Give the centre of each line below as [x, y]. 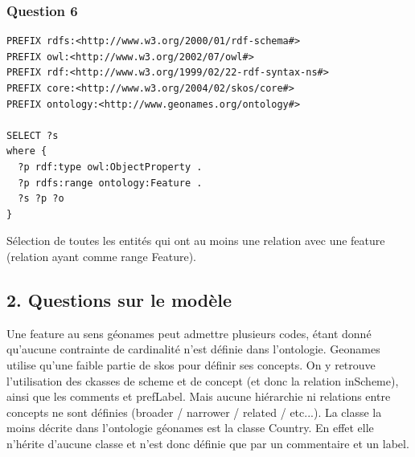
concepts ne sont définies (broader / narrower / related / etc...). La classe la [194, 412]
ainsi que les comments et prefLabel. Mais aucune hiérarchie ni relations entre [199, 396]
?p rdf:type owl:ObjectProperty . [110, 167]
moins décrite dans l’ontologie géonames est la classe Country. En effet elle [190, 428]
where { [27, 151]
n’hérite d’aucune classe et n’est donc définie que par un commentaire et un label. [208, 443]
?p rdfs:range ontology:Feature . [110, 183]
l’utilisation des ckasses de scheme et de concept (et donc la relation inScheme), [203, 380]
